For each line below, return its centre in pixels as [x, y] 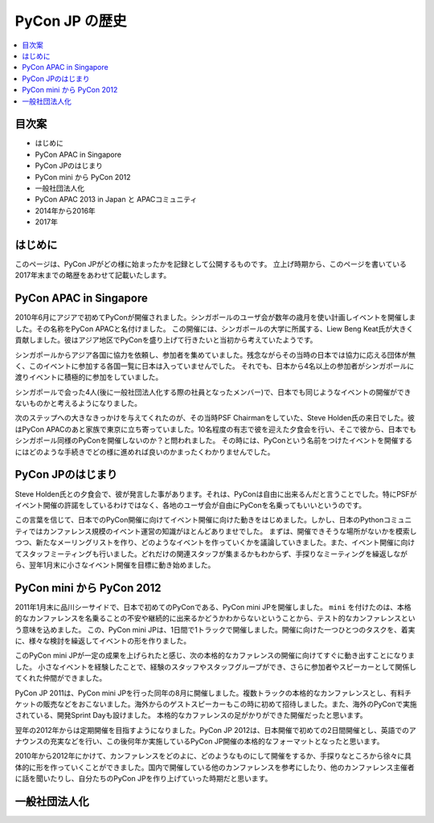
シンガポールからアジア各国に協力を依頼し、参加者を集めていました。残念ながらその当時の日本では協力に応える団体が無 [215, 354]
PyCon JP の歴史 [71, 21]
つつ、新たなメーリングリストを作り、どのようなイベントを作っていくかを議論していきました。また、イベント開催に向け [215, 543]
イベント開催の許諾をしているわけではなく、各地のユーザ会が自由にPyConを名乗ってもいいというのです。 [190, 505]
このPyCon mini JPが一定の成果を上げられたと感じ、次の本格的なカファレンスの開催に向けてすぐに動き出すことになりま [215, 656]
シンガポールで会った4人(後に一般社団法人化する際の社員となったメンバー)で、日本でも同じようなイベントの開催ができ [213, 392]
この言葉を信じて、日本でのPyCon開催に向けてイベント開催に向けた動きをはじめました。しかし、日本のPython [199, 520]
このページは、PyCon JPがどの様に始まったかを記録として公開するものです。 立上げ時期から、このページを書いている [211, 264]
